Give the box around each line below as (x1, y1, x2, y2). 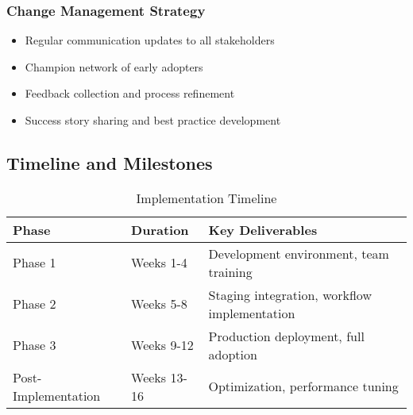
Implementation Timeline (136, 188, 277, 207)
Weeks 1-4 (131, 253, 187, 272)
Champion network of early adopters (25, 58, 203, 75)
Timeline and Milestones (6, 150, 213, 175)
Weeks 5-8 (131, 294, 187, 313)
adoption (208, 344, 257, 363)
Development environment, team (208, 244, 389, 263)
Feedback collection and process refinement (25, 85, 235, 102)
